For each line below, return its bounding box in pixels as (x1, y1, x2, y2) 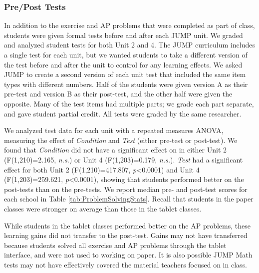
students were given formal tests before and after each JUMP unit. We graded (4, 29, 243, 40)
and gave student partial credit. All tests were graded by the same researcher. (4, 108, 242, 118)
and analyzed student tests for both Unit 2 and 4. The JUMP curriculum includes (4, 39, 255, 50)
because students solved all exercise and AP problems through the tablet (4, 239, 227, 250)
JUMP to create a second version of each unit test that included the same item (4, 69, 246, 79)
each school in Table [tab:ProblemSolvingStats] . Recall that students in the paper (4, 193, 254, 204)
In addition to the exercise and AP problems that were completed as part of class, (4, 20, 255, 30)
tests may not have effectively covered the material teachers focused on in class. (4, 259, 247, 269)
